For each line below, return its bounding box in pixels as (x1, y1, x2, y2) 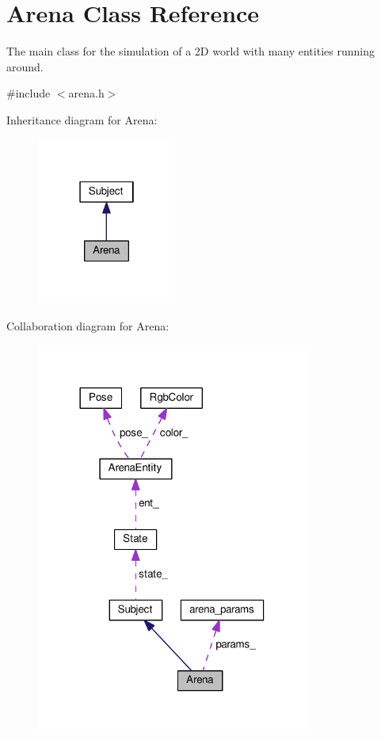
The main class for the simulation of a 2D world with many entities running (6, 43, 375, 59)
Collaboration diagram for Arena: (6, 317, 170, 334)
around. (6, 58, 44, 74)
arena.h (68, 85, 105, 101)
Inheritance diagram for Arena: (6, 111, 158, 128)
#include (6, 85, 51, 101)
